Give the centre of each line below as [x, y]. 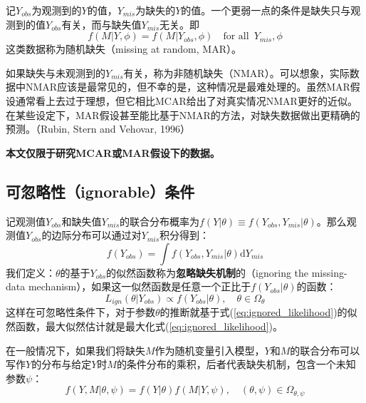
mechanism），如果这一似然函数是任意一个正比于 [140, 286]
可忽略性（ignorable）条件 [100, 191]
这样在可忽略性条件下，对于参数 [80, 312]
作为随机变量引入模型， [210, 350]
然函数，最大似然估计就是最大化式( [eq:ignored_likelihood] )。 [144, 326]
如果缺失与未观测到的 [56, 72]
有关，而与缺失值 [101, 24]
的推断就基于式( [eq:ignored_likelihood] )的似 [258, 312]
